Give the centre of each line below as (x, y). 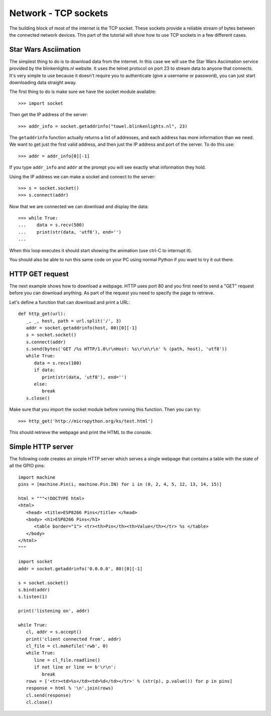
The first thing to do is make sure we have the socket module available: (83, 92)
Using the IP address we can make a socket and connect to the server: (82, 176)
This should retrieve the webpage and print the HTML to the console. (81, 432)
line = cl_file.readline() (67, 660)
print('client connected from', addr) (74, 639)
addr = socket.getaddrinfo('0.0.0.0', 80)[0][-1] (81, 569)
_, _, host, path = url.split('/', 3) (74, 321)
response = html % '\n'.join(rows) (70, 688)
